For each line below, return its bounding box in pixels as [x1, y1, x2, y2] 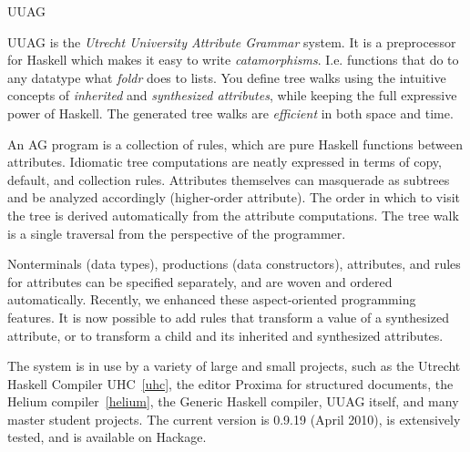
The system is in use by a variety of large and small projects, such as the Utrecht [7, 356, 461, 375]
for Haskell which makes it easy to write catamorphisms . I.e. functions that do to [7, 50, 459, 69]
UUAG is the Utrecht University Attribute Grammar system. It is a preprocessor [7, 32, 456, 51]
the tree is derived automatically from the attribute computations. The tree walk [7, 205, 459, 224]
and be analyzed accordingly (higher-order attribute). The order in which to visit [7, 188, 461, 207]
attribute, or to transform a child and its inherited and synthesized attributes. [7, 325, 444, 344]
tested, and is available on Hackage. [7, 427, 207, 447]
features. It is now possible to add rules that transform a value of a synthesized [7, 307, 449, 326]
